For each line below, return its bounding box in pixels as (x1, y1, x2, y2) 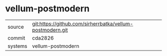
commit (7, 34, 25, 41)
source (7, 23, 24, 30)
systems (7, 43, 27, 50)
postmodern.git (32, 26, 68, 33)
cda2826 (32, 34, 54, 41)
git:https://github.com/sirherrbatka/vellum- (32, 20, 133, 27)
